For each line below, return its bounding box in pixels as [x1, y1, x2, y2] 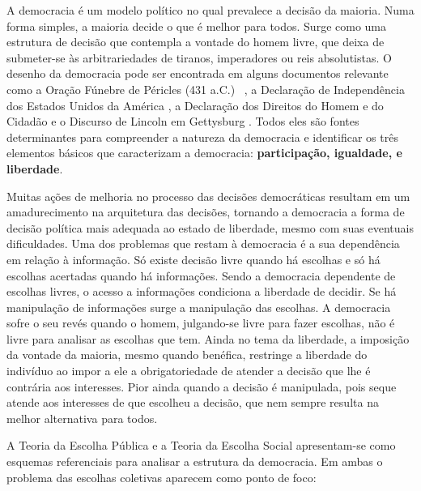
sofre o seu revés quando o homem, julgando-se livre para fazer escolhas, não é [6, 314, 395, 331]
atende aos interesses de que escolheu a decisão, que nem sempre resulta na [6, 394, 379, 411]
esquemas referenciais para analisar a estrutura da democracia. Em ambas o [6, 453, 383, 470]
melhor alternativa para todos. [6, 409, 158, 426]
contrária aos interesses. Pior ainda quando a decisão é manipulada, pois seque [6, 378, 397, 395]
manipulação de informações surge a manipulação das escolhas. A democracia [6, 298, 391, 315]
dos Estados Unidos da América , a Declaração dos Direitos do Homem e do [6, 96, 384, 113]
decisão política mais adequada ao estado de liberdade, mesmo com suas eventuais [6, 219, 414, 236]
